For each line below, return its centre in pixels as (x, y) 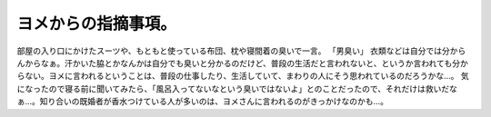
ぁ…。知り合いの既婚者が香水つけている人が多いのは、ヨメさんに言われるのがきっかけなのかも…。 (202, 102)
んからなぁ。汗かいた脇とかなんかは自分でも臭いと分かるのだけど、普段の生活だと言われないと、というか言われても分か (242, 63)
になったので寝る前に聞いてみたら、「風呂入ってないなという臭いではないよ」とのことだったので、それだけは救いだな (237, 88)
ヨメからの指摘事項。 (97, 24)
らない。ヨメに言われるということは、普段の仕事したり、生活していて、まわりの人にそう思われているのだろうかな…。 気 (243, 76)
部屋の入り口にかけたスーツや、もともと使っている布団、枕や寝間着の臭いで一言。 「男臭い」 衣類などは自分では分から (241, 51)
